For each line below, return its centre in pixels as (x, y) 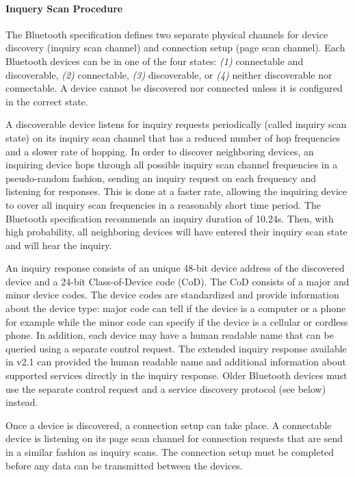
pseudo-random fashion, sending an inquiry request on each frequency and (161, 178)
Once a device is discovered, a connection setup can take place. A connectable (169, 425)
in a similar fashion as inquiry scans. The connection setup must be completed (170, 452)
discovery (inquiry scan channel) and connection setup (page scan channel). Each (175, 48)
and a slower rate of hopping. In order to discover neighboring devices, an (160, 151)
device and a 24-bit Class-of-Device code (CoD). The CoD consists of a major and (177, 281)
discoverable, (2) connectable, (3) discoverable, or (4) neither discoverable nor (169, 74)
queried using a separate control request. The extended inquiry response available (176, 348)
